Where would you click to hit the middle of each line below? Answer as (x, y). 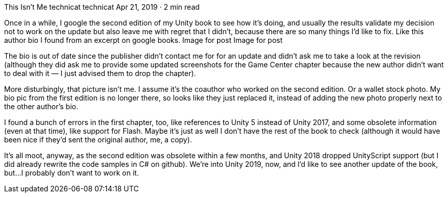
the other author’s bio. (41, 106)
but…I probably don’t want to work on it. (72, 173)
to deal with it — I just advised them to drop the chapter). (100, 73)
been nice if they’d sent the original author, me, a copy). (98, 140)
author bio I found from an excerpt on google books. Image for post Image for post (143, 40)
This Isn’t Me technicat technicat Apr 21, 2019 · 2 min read (102, 7)
